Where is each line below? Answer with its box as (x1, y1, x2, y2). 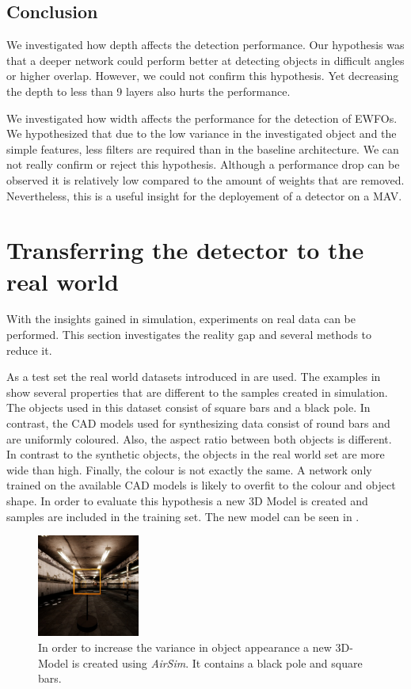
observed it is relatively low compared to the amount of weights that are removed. (6, 171, 405, 188)
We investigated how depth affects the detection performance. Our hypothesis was (6, 36, 405, 53)
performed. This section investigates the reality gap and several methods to (6, 326, 372, 343)
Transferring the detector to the (6, 234, 364, 266)
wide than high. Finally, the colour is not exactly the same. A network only (6, 461, 372, 478)
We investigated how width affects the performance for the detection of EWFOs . (6, 109, 398, 126)
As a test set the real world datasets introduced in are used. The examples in (6, 368, 381, 385)
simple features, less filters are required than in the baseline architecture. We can (6, 140, 399, 157)
